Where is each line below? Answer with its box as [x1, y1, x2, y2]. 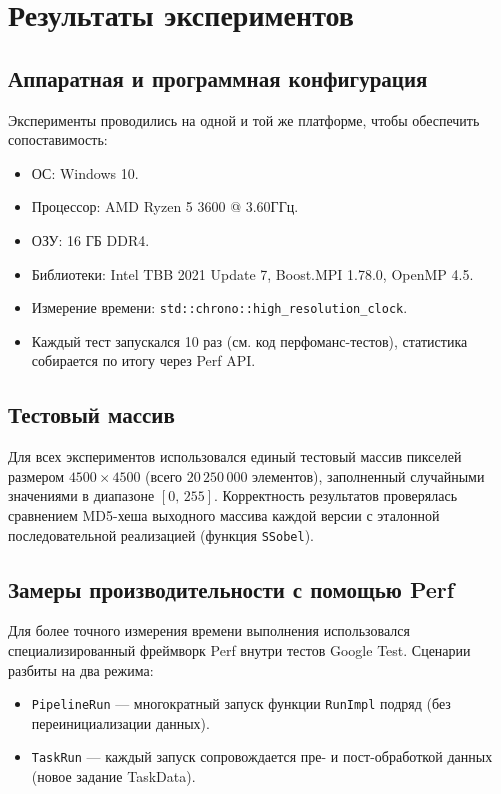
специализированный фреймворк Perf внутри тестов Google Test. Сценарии [8, 640, 471, 661]
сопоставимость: [8, 129, 108, 150]
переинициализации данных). [31, 712, 210, 733]
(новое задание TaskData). [31, 766, 196, 787]
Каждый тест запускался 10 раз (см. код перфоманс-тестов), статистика [31, 330, 468, 351]
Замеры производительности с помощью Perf [8, 573, 455, 604]
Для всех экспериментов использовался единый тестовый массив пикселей [8, 446, 462, 467]
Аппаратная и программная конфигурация [8, 62, 428, 93]
